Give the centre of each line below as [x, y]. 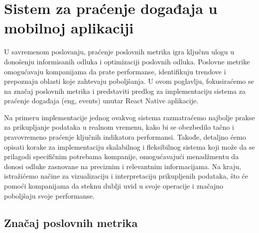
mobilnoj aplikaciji [69, 28]
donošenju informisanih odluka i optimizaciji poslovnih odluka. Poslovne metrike [127, 61]
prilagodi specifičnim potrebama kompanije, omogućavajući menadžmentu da [122, 156]
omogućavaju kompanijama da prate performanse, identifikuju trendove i [115, 71]
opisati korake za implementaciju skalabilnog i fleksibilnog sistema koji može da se [129, 146]
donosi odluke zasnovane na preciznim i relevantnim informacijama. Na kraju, [123, 166]
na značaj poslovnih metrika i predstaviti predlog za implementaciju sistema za [125, 91]
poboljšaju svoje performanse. [49, 195]
